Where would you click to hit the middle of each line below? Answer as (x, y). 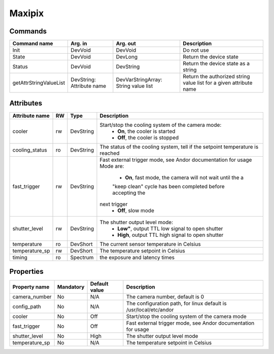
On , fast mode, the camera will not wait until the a (184, 178)
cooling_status (30, 150)
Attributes (26, 103)
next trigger (114, 204)
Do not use (196, 50)
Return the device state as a (216, 63)
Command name (33, 44)
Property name (31, 287)
